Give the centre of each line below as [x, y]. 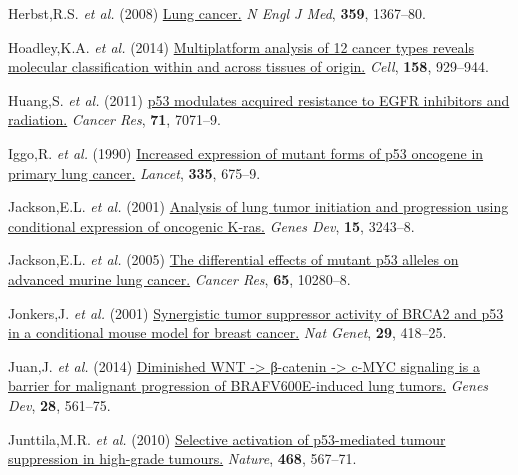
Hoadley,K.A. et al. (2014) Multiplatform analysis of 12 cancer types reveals [241, 46]
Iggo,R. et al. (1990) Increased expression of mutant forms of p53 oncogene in [246, 152]
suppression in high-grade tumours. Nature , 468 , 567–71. [182, 458]
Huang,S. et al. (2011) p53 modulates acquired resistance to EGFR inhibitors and [259, 99]
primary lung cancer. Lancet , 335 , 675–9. [134, 172]
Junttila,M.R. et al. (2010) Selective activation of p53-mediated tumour [227, 438]
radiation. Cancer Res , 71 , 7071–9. [114, 119]
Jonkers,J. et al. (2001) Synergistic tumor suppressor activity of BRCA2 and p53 [256, 312]
